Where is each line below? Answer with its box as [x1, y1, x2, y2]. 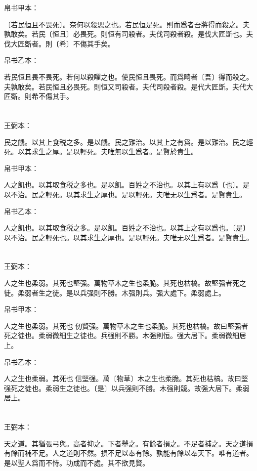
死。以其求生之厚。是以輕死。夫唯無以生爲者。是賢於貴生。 [4, 146, 198, 157]
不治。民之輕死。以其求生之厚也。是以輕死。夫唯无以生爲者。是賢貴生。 [10, 189, 246, 199]
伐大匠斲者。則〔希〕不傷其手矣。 [4, 38, 115, 48]
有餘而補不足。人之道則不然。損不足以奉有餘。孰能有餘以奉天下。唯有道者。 [4, 448, 253, 458]
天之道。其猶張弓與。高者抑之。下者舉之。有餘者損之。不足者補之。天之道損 [4, 438, 253, 448]
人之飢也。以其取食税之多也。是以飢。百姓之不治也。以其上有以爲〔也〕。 [4, 179, 243, 190]
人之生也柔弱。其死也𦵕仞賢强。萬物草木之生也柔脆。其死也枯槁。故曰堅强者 [4, 320, 248, 331]
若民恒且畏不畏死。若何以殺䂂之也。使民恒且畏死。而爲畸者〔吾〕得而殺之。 [4, 71, 253, 82]
